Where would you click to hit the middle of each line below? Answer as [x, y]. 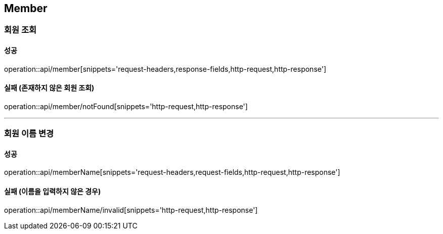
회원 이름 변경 [29, 134]
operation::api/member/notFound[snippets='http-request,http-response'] [126, 106]
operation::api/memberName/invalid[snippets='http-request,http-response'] [131, 210]
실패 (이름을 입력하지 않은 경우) [53, 192]
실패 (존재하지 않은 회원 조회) [49, 88]
